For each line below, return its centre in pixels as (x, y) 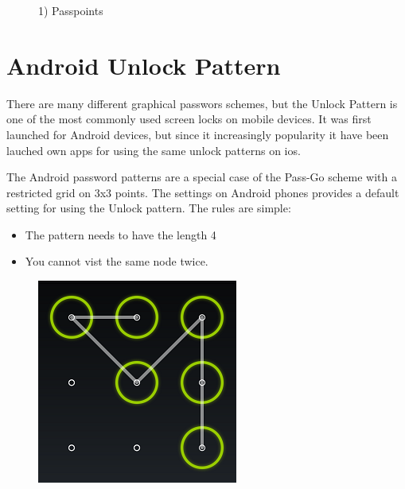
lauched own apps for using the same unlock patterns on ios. (154, 150)
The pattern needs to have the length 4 (121, 234)
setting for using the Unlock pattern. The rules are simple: (149, 208)
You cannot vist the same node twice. (117, 261)
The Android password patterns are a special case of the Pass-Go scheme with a (202, 177)
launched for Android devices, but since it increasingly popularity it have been (198, 134)
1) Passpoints (71, 10)
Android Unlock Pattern (144, 65)
